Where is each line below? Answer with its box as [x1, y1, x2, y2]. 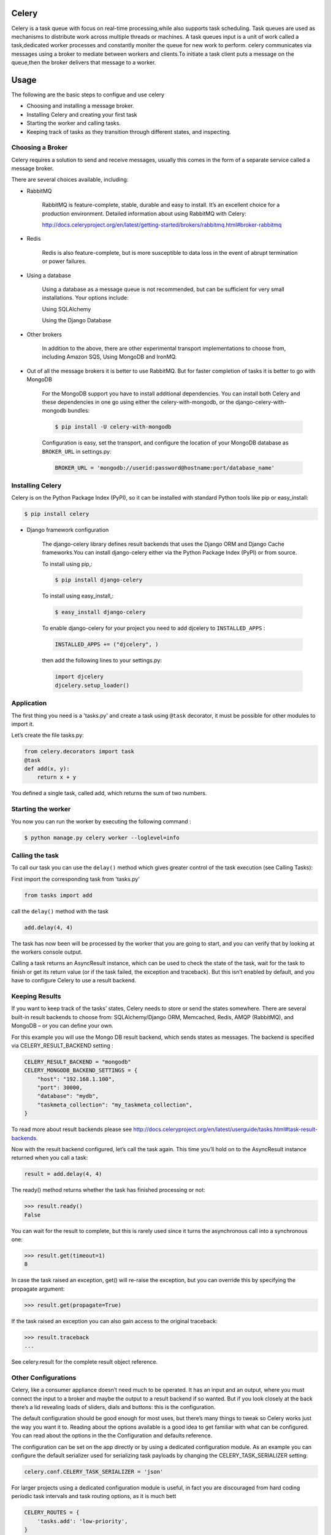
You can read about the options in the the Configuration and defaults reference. [11, 1432, 213, 1439]
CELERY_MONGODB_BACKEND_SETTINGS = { [24, 1067, 138, 1074]
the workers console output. [11, 949, 83, 956]
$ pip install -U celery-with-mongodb [55, 424, 172, 430]
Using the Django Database [42, 317, 112, 324]
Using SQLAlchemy [42, 305, 91, 313]
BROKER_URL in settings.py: [42, 448, 112, 455]
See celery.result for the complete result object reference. [11, 1358, 158, 1366]
